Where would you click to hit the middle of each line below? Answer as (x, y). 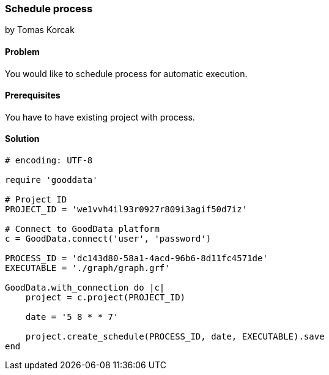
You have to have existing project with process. (100, 117)
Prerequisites (33, 95)
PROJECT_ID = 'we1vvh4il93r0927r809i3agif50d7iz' (126, 210)
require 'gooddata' (51, 180)
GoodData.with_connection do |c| (85, 288)
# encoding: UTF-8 (49, 161)
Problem (22, 51)
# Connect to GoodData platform (82, 229)
